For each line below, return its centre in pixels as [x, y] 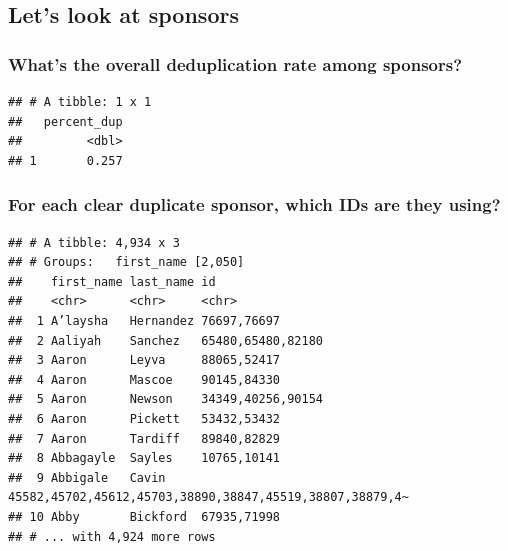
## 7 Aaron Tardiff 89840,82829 [144, 438]
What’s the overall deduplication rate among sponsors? [235, 63]
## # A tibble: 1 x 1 [80, 102]
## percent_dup [65, 121]
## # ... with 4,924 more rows [112, 536]
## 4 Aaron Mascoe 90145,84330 [144, 379]
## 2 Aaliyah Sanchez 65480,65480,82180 [165, 340]
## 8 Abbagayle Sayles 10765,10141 [144, 458]
